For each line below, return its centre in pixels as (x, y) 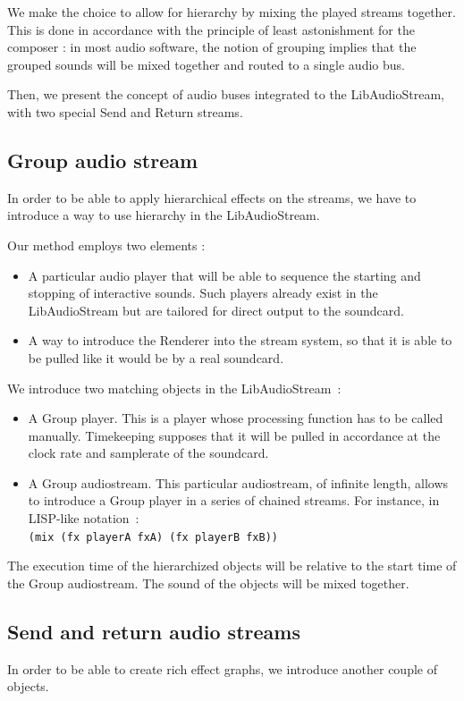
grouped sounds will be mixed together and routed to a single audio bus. (206, 64)
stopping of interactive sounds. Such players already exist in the (203, 293)
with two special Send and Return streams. (125, 111)
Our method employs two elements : (106, 245)
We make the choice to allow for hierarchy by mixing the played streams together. (232, 12)
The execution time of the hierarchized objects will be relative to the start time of (232, 566)
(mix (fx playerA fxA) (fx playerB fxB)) (153, 537)
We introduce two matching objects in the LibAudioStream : (174, 388)
